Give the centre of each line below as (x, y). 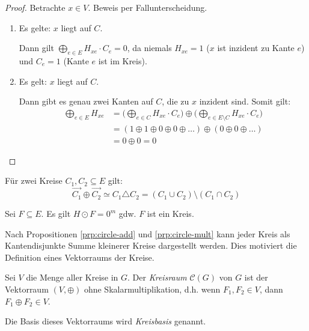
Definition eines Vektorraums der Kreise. (80, 257)
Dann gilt (36, 48)
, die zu (176, 101)
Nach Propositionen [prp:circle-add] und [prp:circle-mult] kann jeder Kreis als (148, 233)
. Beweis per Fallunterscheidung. (148, 7)
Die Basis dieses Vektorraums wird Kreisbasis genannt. (106, 321)
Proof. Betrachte (35, 7)
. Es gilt (56, 214)
